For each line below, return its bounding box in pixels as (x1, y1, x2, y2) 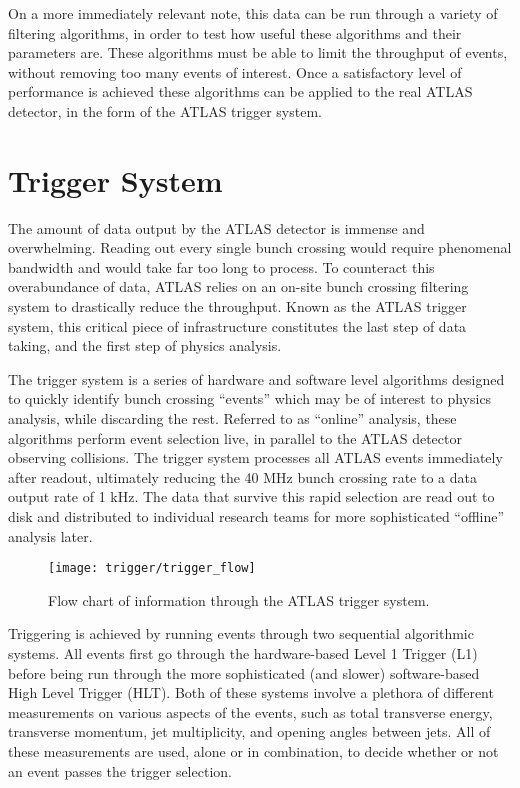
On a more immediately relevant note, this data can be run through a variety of (8, 3, 498, 23)
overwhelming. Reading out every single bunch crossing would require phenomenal (8, 237, 512, 258)
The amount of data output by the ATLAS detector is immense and (8, 217, 425, 238)
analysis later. (8, 525, 93, 546)
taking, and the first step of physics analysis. (8, 335, 282, 356)
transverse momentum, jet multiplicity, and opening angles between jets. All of (8, 721, 491, 742)
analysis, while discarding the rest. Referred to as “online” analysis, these (8, 408, 457, 429)
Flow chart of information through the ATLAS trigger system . (48, 589, 430, 610)
